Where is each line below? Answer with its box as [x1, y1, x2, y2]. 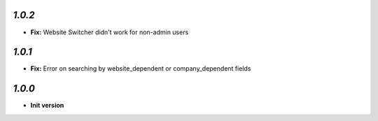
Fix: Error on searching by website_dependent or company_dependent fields [30, 64, 251, 73]
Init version [30, 101, 64, 110]
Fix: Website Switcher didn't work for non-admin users [30, 28, 189, 36]
